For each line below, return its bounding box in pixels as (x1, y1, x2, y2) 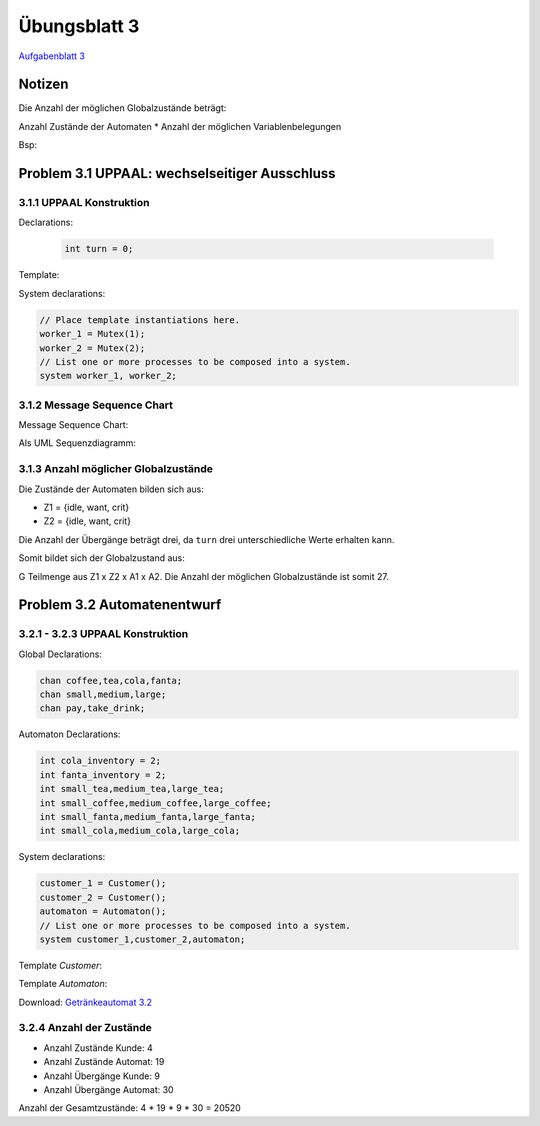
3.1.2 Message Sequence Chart (18, 398, 174, 412)
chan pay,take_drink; (39, 703, 146, 714)
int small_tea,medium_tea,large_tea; (39, 783, 225, 795)
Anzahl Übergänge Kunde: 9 (43, 1070, 160, 1082)
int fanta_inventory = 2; (39, 769, 167, 780)
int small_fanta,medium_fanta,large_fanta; (39, 811, 257, 822)
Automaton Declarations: (18, 728, 121, 740)
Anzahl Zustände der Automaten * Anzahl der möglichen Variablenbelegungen (18, 120, 342, 132)
